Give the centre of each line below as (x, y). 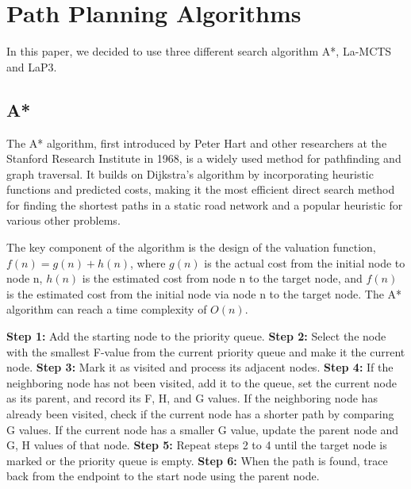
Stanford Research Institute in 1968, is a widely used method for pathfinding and (204, 158)
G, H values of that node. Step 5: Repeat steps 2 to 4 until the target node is (197, 445)
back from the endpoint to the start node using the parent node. (163, 476)
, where (148, 262)
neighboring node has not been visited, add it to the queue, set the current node (202, 382)
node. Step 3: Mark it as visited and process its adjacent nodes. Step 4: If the (200, 367)
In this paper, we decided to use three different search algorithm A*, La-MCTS (199, 51)
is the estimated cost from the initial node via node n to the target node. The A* (204, 293)
